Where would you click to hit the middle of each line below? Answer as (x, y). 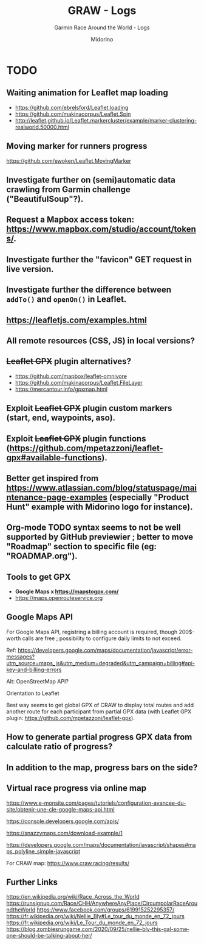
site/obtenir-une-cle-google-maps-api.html (60, 809)
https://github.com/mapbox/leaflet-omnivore (71, 376)
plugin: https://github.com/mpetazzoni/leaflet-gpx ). (70, 718)
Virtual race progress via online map (76, 788)
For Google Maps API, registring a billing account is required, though (92, 632)
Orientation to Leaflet (33, 693)
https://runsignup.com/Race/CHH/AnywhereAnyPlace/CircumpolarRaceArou (102, 904)
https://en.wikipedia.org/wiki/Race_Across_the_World (73, 897)
